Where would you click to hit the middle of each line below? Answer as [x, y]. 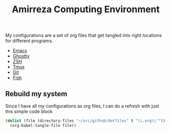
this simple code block [29, 111]
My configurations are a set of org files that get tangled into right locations [83, 35]
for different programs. [29, 41]
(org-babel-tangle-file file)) [43, 125]
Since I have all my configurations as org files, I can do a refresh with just [82, 106]
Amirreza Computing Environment [86, 9]
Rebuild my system [36, 94]
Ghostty [21, 56]
